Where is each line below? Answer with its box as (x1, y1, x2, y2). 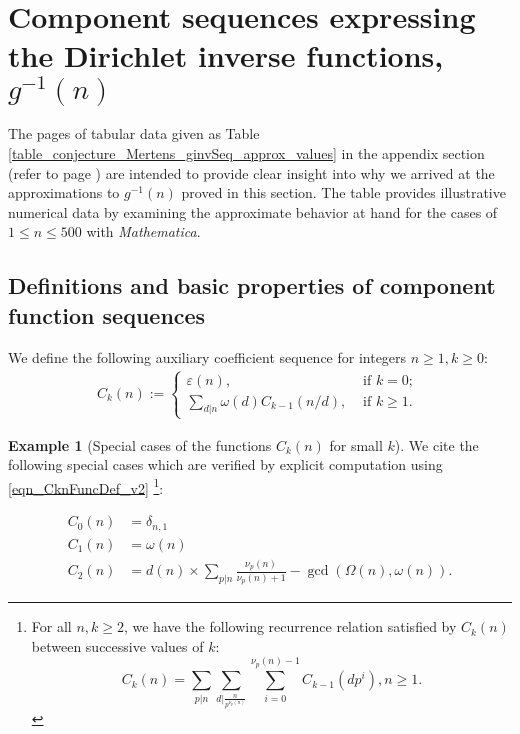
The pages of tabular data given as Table (8, 123, 260, 144)
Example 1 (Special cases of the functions (8, 434, 272, 455)
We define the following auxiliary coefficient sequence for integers (8, 346, 407, 367)
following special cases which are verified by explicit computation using (8, 454, 443, 475)
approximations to (8, 182, 120, 203)
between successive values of (31, 635, 204, 656)
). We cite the (394, 434, 479, 455)
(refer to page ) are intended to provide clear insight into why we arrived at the (8, 162, 495, 183)
